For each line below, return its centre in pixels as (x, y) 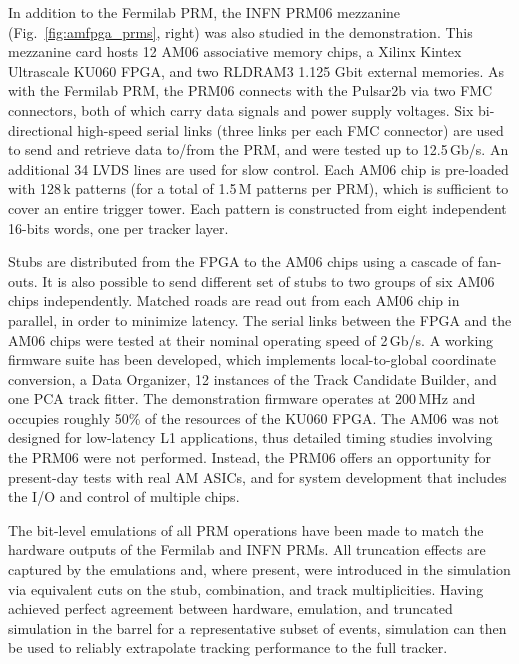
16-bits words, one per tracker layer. (118, 227)
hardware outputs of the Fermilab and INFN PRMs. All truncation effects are (247, 549)
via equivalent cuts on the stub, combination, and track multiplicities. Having (246, 588)
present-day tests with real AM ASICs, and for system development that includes (257, 476)
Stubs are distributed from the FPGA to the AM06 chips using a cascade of (240, 261)
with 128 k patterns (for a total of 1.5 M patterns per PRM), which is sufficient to (258, 188)
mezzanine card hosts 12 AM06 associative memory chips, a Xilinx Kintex (235, 51)
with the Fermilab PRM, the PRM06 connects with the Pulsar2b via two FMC (250, 90)
